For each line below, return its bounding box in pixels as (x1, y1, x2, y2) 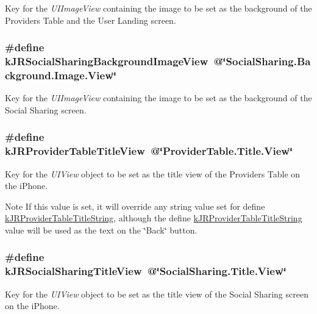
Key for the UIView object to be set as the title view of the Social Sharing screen (5, 287, 308, 300)
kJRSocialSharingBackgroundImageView (5, 54, 208, 69)
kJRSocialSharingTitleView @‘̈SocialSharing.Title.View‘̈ (5, 263, 287, 279)
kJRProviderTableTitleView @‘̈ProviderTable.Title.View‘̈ (5, 143, 293, 159)
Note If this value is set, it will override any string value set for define (5, 199, 265, 212)
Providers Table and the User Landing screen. (5, 13, 176, 26)
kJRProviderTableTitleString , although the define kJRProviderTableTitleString (5, 212, 302, 224)
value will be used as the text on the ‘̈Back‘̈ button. (5, 223, 198, 236)
